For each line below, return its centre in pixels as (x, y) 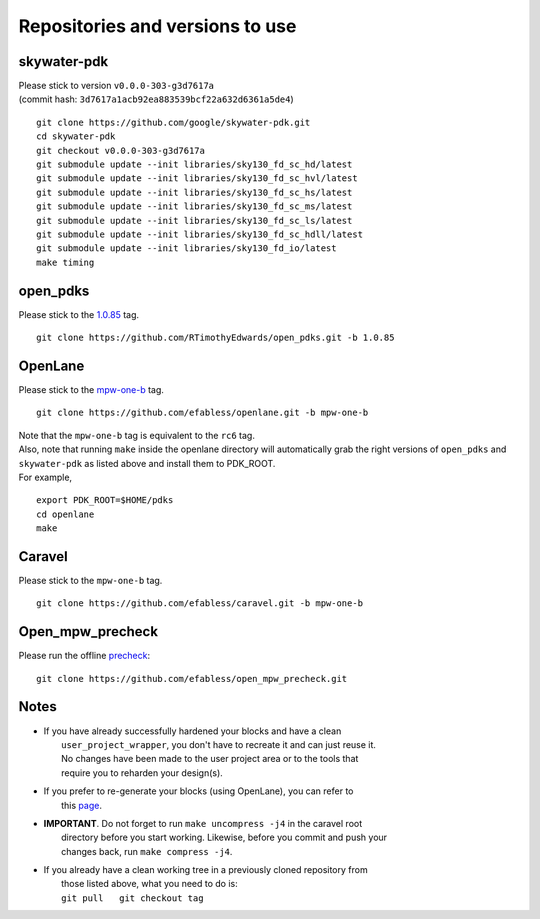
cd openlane (65, 514)
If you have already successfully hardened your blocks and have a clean (192, 731)
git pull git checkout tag (132, 898)
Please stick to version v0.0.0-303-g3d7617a (116, 86)
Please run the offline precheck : (84, 656)
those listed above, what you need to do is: (150, 884)
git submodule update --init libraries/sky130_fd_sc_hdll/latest (200, 234)
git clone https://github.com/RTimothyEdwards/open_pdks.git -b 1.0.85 (215, 338)
